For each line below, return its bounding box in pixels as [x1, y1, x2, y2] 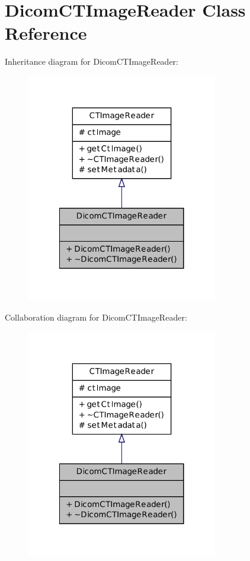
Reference [5, 21, 87, 45]
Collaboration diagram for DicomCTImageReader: [5, 311, 187, 324]
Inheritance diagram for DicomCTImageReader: [5, 55, 178, 68]
